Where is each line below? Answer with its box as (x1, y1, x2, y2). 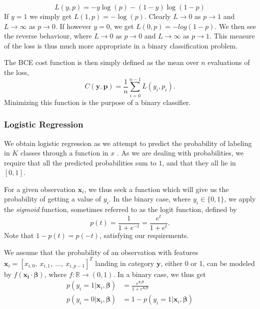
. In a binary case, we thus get (113, 268, 206, 279)
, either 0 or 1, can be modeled (160, 257, 255, 268)
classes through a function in (20, 147, 108, 158)
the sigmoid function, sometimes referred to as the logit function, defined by (4, 204, 237, 214)
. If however (55, 20, 91, 31)
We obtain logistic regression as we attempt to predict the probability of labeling (4, 137, 252, 148)
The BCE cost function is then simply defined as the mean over (4, 57, 199, 67)
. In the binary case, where (108, 193, 191, 204)
